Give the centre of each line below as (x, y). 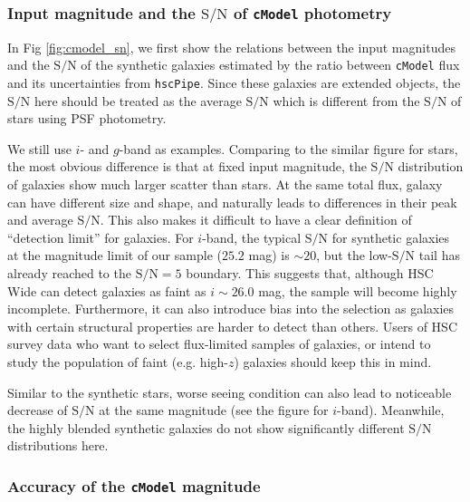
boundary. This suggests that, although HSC (310, 273)
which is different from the (346, 100)
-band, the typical (252, 237)
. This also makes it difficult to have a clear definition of (256, 220)
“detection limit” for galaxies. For (101, 237)
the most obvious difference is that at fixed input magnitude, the (187, 166)
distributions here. (58, 445)
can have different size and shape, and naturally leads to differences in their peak (232, 202)
